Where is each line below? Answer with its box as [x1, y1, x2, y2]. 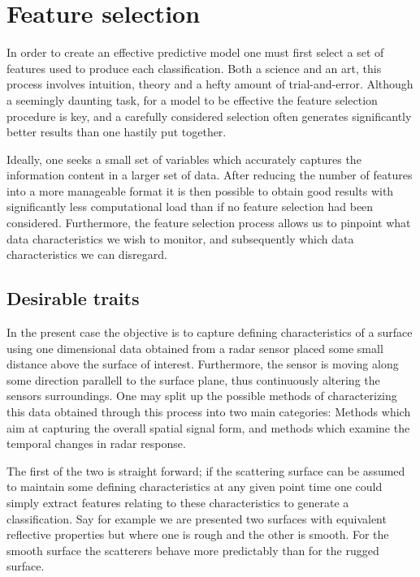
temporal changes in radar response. [6, 435, 186, 452]
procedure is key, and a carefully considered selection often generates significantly [6, 107, 412, 124]
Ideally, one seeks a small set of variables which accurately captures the [6, 150, 362, 167]
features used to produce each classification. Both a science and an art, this [6, 59, 382, 76]
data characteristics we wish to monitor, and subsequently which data [6, 230, 354, 247]
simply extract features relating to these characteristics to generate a [6, 493, 349, 510]
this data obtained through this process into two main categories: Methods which [6, 403, 411, 420]
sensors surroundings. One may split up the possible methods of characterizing [6, 387, 397, 404]
